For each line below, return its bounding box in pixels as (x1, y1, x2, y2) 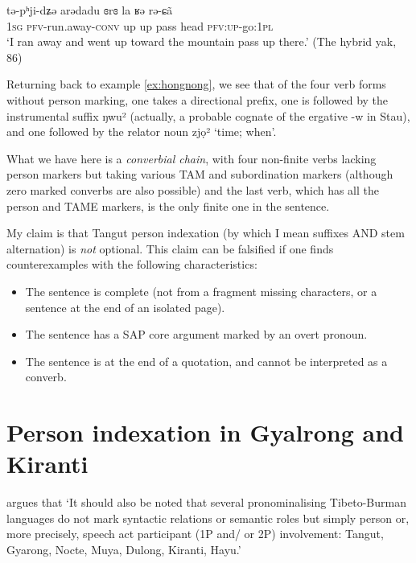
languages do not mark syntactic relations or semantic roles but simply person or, (6, 509, 410, 526)
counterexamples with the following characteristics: (6, 256, 257, 273)
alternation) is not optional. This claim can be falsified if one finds (6, 240, 334, 257)
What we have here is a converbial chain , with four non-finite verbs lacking (6, 150, 377, 166)
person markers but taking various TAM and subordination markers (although (6, 166, 393, 183)
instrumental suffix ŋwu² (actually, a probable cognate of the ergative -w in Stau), (6, 107, 410, 124)
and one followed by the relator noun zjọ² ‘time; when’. (6, 123, 277, 140)
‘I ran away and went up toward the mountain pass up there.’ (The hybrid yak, (6, 33, 397, 50)
